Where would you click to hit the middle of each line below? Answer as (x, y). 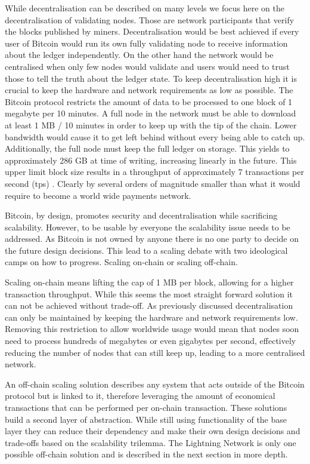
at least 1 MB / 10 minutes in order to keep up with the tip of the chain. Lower (151, 125)
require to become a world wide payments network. (98, 195)
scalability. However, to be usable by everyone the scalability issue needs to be (148, 227)
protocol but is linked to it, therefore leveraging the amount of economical (140, 396)
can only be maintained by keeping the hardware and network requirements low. (151, 317)
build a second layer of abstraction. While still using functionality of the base (146, 419)
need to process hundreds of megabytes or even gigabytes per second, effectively (151, 341)
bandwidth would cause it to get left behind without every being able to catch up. (155, 136)
